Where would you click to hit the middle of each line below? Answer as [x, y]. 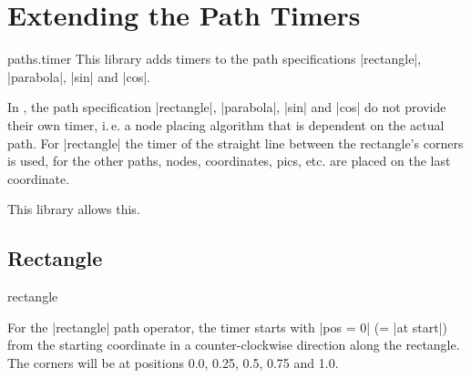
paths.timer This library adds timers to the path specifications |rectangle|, [215, 59]
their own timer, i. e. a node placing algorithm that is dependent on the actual [226, 124]
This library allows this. [74, 209]
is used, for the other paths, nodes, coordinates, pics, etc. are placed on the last [229, 161]
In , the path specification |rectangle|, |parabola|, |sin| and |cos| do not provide [227, 107]
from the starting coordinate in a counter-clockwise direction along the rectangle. [234, 345]
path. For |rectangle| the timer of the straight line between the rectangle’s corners [235, 143]
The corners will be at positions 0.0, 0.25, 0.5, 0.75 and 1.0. [173, 362]
